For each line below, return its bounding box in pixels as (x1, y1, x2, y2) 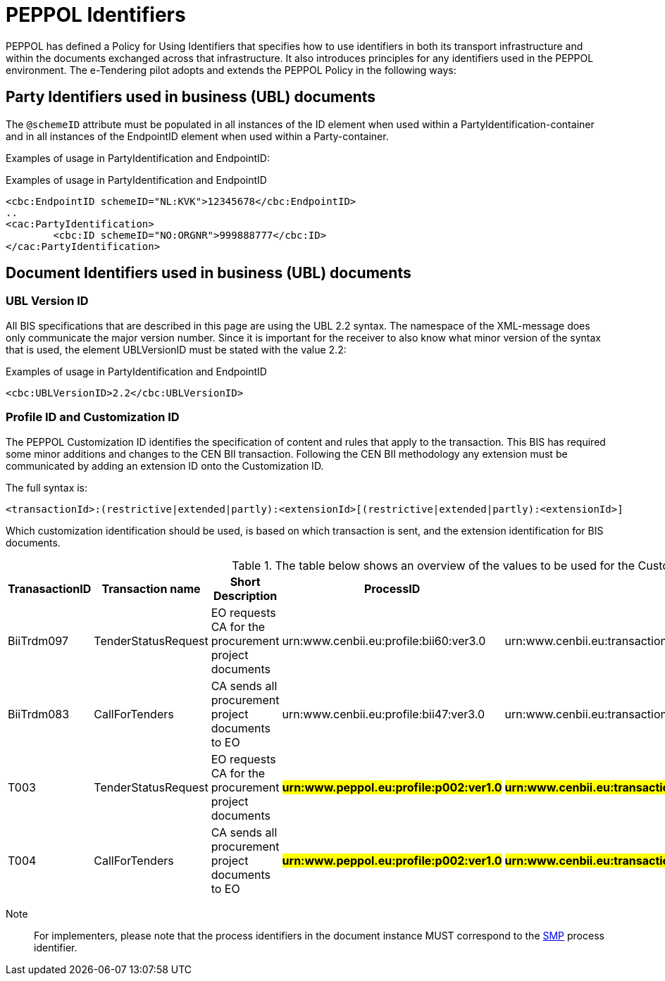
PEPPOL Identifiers (6, 3, 186, 27)
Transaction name (101, 581, 201, 596)
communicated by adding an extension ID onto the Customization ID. (6, 459, 324, 472)
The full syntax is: (6, 481, 88, 494)
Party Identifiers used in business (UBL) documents (6, 88, 376, 106)
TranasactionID (8, 581, 92, 596)
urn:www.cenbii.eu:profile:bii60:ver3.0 (282, 633, 486, 648)
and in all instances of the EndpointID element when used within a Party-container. (6, 130, 389, 142)
